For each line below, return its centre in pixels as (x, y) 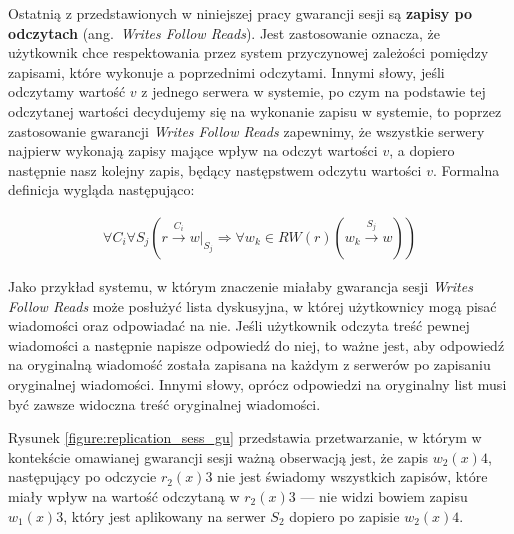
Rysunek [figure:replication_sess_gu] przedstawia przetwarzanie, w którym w (245, 437)
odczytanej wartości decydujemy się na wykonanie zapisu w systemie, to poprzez (255, 110)
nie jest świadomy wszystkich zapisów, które (352, 476)
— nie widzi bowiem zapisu (384, 495)
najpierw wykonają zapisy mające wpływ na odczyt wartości (193, 150)
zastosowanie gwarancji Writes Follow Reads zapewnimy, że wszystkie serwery (246, 130)
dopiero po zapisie (344, 515)
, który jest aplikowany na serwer (164, 515)
